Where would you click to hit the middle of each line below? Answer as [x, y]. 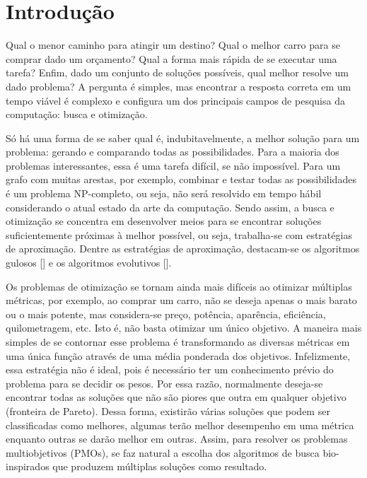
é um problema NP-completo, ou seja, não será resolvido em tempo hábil [164, 193]
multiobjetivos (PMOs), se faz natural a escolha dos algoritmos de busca [163, 452]
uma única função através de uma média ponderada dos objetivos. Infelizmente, [178, 355]
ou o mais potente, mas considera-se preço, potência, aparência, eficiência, [166, 314]
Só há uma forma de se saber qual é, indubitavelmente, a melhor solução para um [183, 138]
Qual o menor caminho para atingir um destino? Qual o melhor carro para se [173, 45]
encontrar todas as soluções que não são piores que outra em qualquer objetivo [176, 397]
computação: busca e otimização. [77, 114]
